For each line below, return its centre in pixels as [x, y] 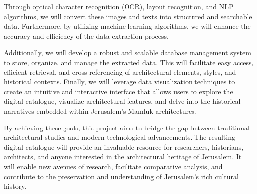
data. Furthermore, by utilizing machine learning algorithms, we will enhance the [127, 26]
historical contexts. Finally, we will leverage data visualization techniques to [120, 82]
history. [15, 186]
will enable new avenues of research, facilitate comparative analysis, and [113, 166]
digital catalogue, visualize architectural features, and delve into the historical [122, 101]
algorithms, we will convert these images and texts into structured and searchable [128, 16]
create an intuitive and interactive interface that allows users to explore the [119, 91]
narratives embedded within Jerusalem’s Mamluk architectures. [100, 110]
